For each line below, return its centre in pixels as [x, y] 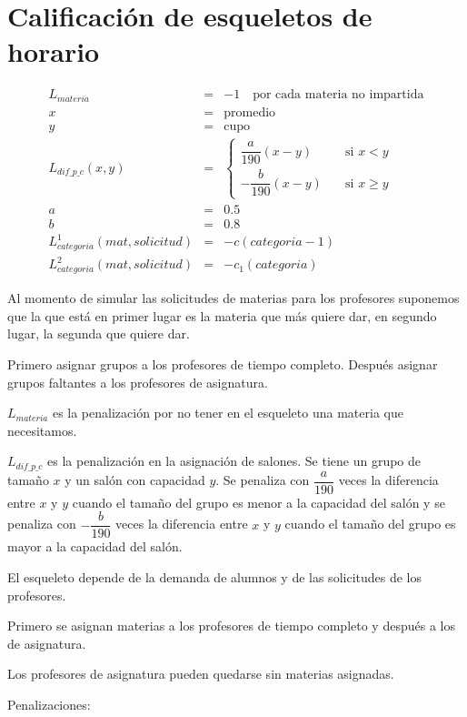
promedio [250, 112]
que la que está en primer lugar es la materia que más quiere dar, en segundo [222, 315]
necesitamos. [42, 430]
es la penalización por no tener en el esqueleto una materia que [228, 413]
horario [54, 51]
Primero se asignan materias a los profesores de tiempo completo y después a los [231, 626]
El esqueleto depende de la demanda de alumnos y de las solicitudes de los [215, 577]
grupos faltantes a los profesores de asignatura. [138, 382]
